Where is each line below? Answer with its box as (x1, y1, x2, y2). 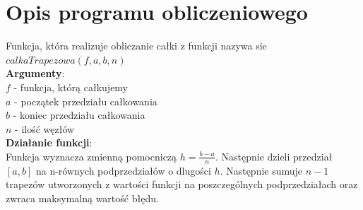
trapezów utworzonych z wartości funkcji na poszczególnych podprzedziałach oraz (6, 177, 358, 192)
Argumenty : (6, 66, 65, 81)
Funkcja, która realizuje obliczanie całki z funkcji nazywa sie (6, 38, 267, 53)
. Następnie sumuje (220, 163, 303, 177)
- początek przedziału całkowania (14, 93, 157, 108)
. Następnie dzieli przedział (215, 148, 333, 163)
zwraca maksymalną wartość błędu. (6, 190, 159, 205)
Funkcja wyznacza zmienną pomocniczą (6, 148, 177, 163)
